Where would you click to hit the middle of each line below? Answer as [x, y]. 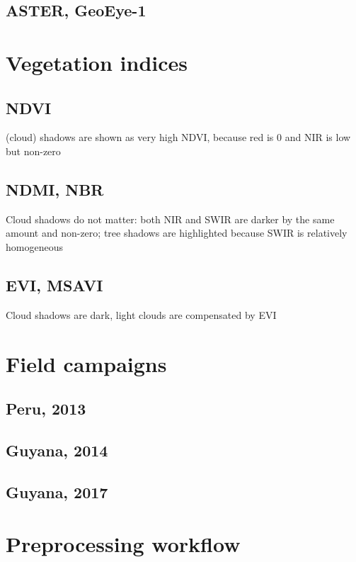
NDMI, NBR [55, 189]
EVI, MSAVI [54, 285]
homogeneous [34, 246]
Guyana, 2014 [57, 450]
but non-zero [33, 151]
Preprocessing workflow [123, 544]
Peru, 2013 [46, 409]
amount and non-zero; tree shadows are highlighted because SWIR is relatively [177, 233]
